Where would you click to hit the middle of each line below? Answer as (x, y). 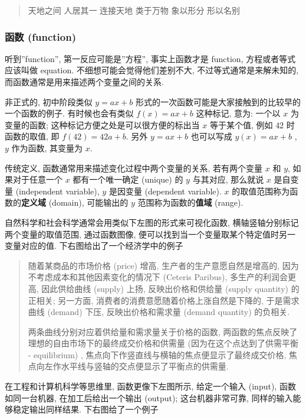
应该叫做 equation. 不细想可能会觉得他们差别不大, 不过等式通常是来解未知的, (152, 70)
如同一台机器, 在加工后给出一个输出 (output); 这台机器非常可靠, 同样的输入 (149, 397)
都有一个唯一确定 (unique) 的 (128, 179)
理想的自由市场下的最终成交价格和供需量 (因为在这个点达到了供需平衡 (163, 343)
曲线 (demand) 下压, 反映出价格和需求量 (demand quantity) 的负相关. (159, 312)
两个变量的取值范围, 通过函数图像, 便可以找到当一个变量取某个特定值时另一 (150, 234)
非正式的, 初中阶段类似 (49, 101)
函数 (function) (41, 36)
